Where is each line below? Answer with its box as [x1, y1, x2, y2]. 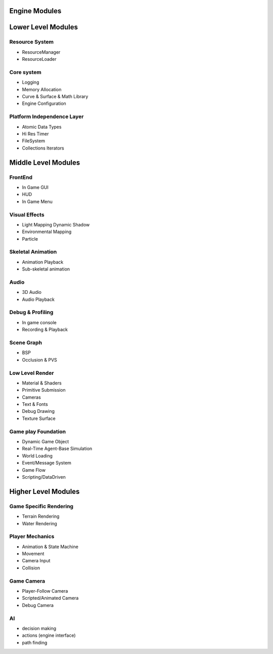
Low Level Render [9, 369, 54, 376]
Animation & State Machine [22, 544, 78, 550]
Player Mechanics [9, 533, 55, 540]
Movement [22, 551, 44, 557]
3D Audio [22, 289, 41, 295]
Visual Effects [9, 211, 45, 218]
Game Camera [9, 578, 45, 585]
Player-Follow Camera [22, 588, 68, 594]
